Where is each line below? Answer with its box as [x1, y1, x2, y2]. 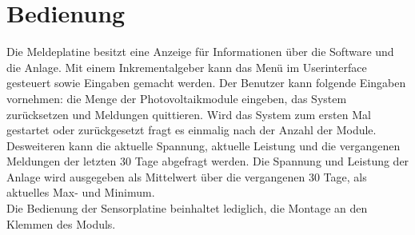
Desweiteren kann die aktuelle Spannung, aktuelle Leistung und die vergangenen [6, 137, 401, 153]
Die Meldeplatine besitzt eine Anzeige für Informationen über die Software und [6, 43, 394, 60]
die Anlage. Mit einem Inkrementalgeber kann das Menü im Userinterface [6, 58, 367, 75]
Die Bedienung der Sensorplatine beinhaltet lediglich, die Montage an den [6, 200, 368, 217]
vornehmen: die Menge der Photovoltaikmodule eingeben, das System [6, 90, 347, 106]
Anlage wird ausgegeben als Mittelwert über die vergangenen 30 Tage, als [6, 168, 367, 185]
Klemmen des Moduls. [6, 215, 116, 232]
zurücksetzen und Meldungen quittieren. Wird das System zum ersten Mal [6, 106, 371, 122]
